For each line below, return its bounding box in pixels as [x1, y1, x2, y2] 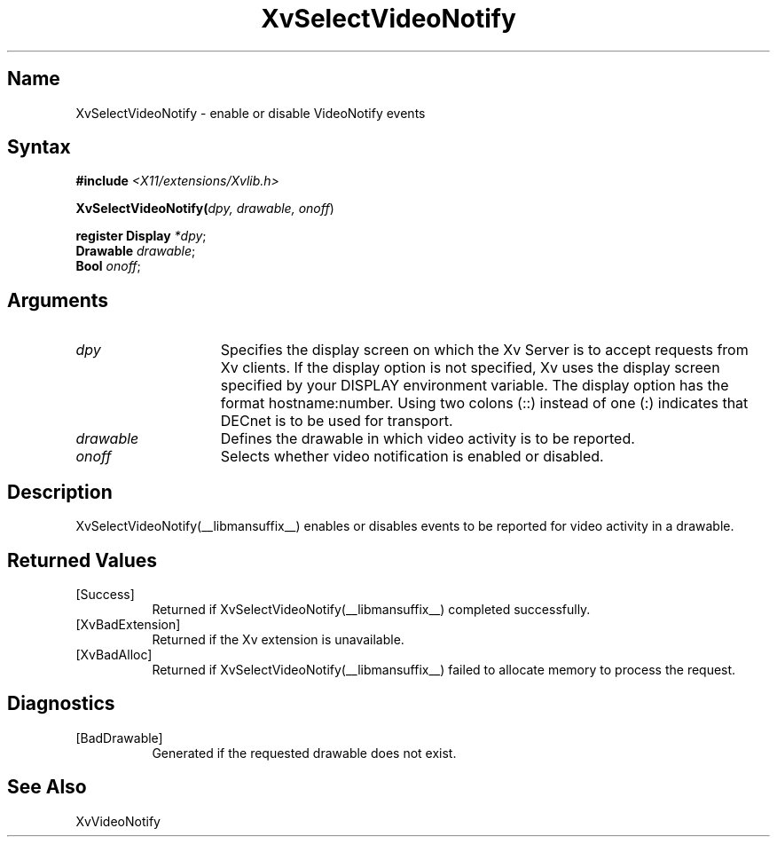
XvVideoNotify [75, 813, 161, 829]
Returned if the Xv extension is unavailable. [152, 631, 404, 647]
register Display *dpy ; [75, 228, 207, 244]
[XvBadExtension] [75, 616, 181, 632]
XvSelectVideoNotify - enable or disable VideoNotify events [75, 105, 426, 121]
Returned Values [7, 548, 157, 572]
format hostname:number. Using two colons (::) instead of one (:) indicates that [220, 394, 749, 413]
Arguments [7, 288, 109, 312]
